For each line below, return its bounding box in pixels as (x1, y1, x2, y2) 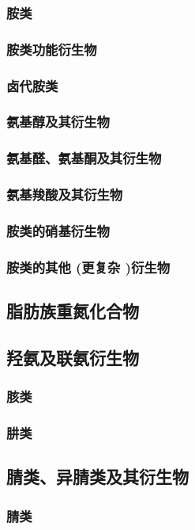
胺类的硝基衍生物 (6, 220, 110, 240)
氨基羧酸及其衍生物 (6, 185, 123, 204)
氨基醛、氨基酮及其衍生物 (6, 148, 162, 168)
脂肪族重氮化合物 (6, 299, 139, 323)
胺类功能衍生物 (6, 39, 97, 59)
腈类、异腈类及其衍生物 (6, 464, 189, 489)
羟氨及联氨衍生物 (6, 345, 139, 369)
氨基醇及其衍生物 (6, 112, 110, 132)
